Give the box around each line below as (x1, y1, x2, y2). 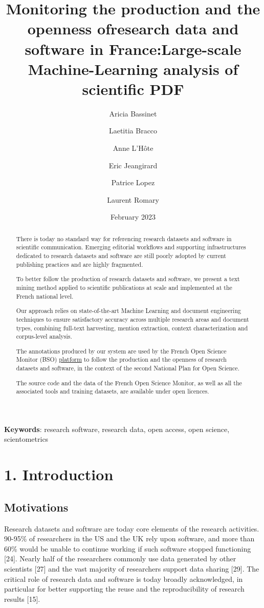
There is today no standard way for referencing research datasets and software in (16, 234, 232, 243)
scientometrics (4, 434, 49, 444)
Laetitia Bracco (108, 125, 158, 136)
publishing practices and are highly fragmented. (16, 260, 143, 268)
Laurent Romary (107, 194, 159, 205)
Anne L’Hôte (113, 143, 153, 153)
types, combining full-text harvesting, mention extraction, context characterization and (16, 323, 248, 332)
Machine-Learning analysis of (28, 58, 238, 79)
